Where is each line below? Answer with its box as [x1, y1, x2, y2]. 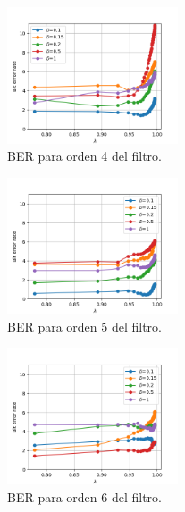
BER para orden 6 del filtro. [7, 487, 162, 506]
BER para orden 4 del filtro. [7, 147, 162, 165]
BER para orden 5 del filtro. [7, 317, 162, 336]
